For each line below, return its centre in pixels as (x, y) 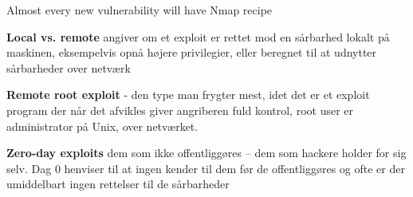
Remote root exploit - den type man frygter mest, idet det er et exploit (188, 95)
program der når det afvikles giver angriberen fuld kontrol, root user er (180, 110)
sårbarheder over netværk (69, 67)
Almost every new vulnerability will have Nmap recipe (140, 10)
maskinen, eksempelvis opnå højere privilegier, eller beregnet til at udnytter (192, 52)
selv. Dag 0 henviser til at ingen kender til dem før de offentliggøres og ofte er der (206, 168)
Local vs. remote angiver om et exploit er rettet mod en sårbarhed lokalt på (198, 36)
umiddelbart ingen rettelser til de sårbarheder (118, 184)
